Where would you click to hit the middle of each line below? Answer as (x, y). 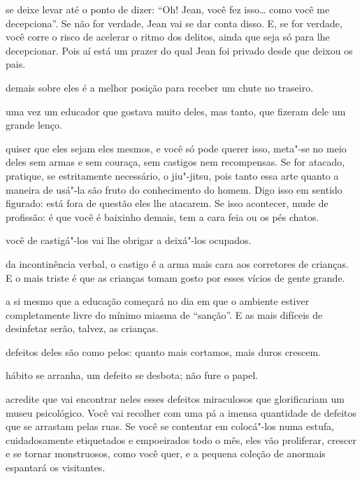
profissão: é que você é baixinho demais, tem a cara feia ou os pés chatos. (162, 216)
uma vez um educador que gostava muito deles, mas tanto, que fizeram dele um (176, 111)
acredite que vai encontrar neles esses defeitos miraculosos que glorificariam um (175, 399)
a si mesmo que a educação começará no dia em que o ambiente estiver (158, 301)
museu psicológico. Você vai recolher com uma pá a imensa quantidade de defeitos (181, 412)
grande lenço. (34, 125)
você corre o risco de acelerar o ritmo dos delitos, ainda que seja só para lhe (168, 37)
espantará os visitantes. (56, 467)
